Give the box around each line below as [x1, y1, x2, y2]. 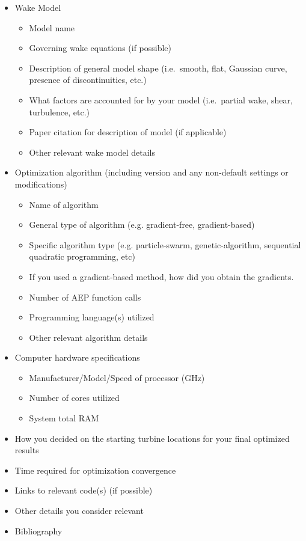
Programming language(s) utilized [29, 311, 155, 323]
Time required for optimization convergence [14, 463, 176, 476]
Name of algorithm [29, 198, 99, 210]
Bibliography [14, 524, 63, 537]
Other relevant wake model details [29, 145, 155, 158]
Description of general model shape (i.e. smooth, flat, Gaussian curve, [29, 61, 287, 74]
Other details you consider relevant [14, 504, 144, 517]
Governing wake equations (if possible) [29, 41, 172, 54]
